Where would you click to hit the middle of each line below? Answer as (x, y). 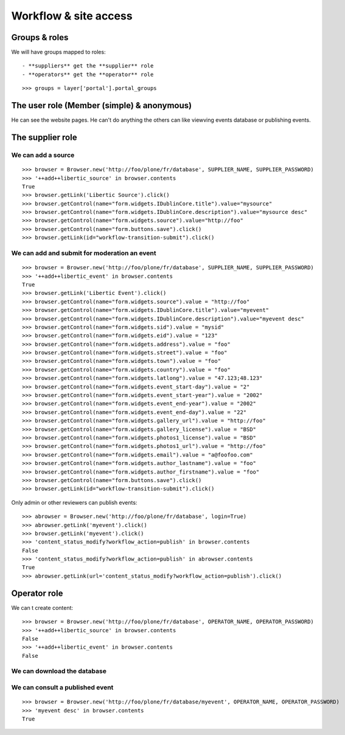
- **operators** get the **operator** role (88, 74)
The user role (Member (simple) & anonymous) (101, 105)
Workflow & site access (72, 16)
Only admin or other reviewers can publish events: (74, 502)
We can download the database (59, 671)
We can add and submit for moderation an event (84, 253)
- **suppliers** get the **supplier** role (88, 66)
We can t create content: (42, 607)
